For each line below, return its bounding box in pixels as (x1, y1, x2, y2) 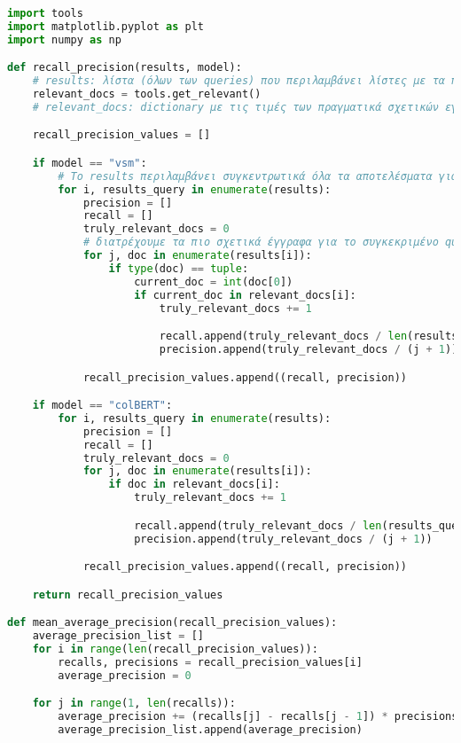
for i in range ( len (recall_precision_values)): (32, 642, 318, 655)
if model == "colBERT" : (32, 399, 173, 412)
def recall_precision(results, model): (7, 61, 242, 74)
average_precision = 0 (58, 669, 191, 682)
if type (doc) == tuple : (108, 262, 249, 275)
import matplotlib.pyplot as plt (7, 20, 204, 33)
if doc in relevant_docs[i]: (108, 478, 280, 491)
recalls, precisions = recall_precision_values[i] (58, 655, 363, 669)
